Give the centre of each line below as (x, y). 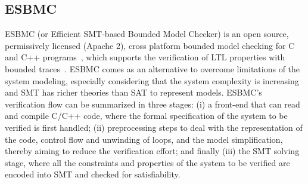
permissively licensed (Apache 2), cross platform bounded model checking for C (150, 45)
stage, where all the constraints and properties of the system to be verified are (147, 162)
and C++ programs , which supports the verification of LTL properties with (145, 57)
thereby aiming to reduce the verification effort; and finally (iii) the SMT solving (152, 151)
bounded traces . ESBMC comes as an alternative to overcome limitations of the (153, 68)
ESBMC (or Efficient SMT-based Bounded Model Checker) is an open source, (147, 34)
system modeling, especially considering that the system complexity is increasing (152, 80)
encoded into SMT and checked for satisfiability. (93, 174)
